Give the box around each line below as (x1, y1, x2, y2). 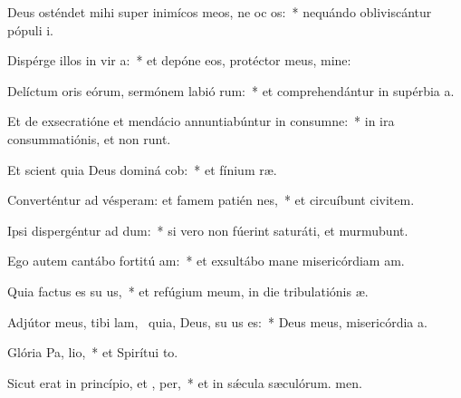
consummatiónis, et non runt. (7, 129, 171, 148)
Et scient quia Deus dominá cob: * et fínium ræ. (7, 160, 277, 179)
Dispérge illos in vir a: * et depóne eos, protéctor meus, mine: (7, 51, 351, 70)
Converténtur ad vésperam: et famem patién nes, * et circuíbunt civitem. (7, 190, 415, 209)
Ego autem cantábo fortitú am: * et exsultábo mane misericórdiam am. (7, 251, 405, 270)
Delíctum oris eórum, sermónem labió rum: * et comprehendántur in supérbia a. (7, 81, 455, 100)
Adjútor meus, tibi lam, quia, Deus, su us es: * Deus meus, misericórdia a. (7, 312, 427, 331)
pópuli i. (7, 20, 53, 39)
